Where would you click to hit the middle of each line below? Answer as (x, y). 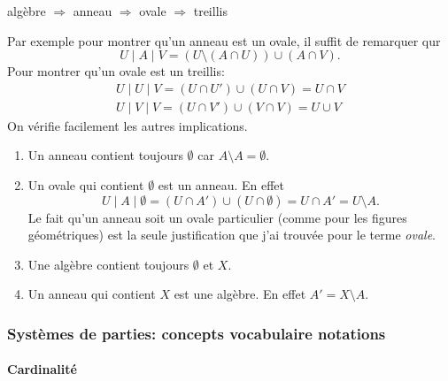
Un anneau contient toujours (105, 155)
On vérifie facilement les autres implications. (127, 125)
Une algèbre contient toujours (108, 264)
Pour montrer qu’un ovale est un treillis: (116, 71)
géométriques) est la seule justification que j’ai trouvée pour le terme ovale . (232, 235)
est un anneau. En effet (221, 185)
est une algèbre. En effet (240, 294)
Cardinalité (42, 369)
